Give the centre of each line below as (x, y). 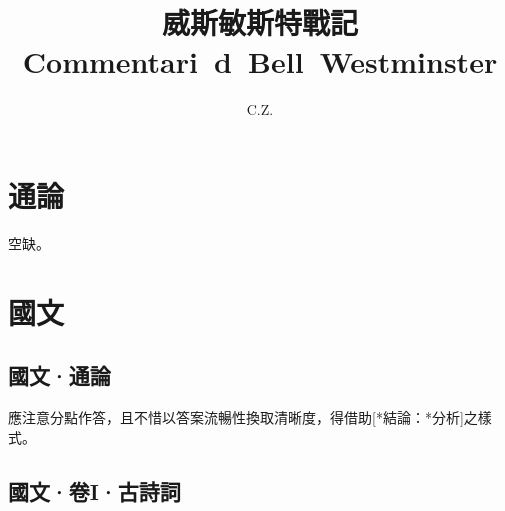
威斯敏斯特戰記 (259, 22)
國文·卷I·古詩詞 (94, 490)
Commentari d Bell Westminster (260, 61)
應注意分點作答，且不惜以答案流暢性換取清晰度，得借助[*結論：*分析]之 (243, 417)
